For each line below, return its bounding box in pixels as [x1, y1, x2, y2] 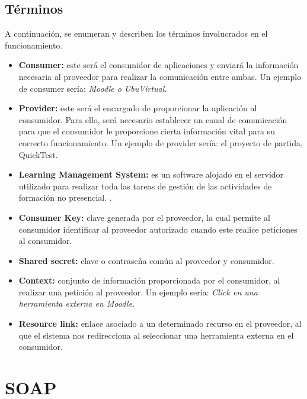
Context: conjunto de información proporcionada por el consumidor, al [18, 274, 280, 287]
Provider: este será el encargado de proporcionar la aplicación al [18, 102, 257, 114]
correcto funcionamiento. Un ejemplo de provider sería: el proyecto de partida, [18, 136, 303, 149]
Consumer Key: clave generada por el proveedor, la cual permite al [18, 211, 270, 223]
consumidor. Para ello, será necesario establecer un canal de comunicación [18, 113, 287, 126]
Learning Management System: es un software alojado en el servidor [18, 168, 284, 181]
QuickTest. [18, 148, 58, 160]
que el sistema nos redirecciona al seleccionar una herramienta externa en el [18, 329, 294, 341]
